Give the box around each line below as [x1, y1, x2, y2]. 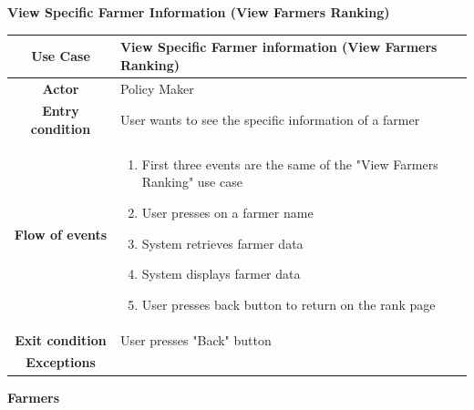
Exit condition [15, 330, 107, 349]
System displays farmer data [141, 264, 301, 283]
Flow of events [14, 224, 108, 243]
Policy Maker [119, 78, 194, 97]
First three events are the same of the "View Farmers [141, 154, 438, 173]
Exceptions [26, 353, 96, 372]
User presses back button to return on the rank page [141, 294, 436, 313]
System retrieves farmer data [141, 233, 304, 252]
